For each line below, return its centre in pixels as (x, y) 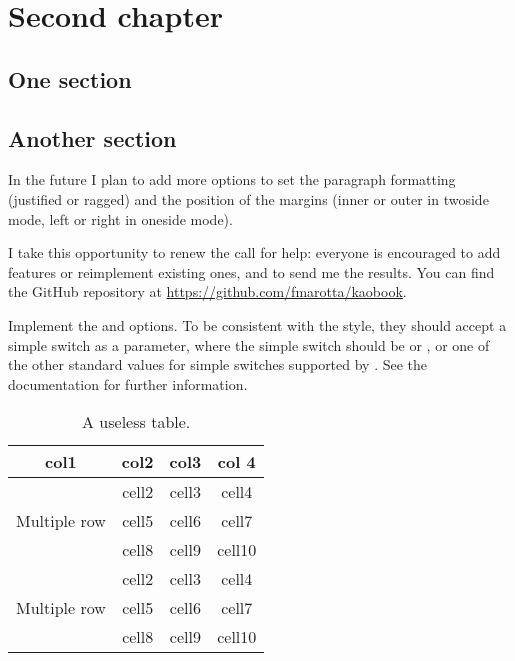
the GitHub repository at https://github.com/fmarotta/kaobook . (207, 291)
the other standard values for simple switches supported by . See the (218, 364)
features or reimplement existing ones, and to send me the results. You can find (251, 271)
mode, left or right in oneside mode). (120, 218)
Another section (92, 137)
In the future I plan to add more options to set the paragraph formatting (232, 179)
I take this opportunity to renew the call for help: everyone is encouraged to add (254, 252)
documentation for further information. (128, 383)
